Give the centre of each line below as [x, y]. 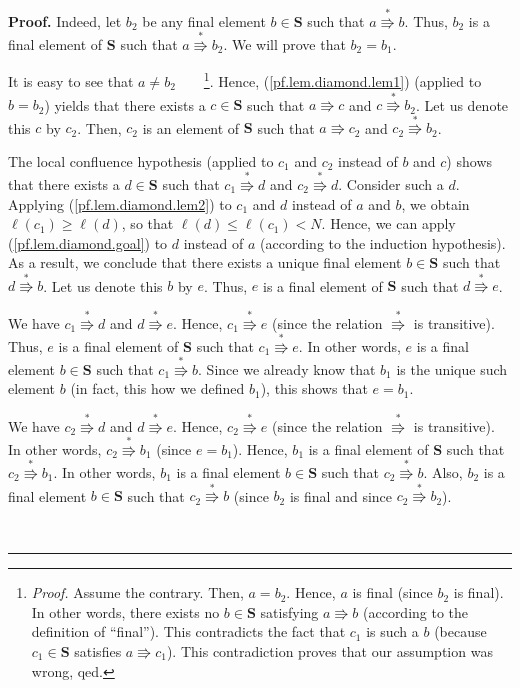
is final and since [341, 495]
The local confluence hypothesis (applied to [141, 160]
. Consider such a [391, 183]
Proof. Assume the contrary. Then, [137, 592]
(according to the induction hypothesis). [383, 242]
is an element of [191, 127]
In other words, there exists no [125, 611]
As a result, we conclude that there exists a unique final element [205, 262]
